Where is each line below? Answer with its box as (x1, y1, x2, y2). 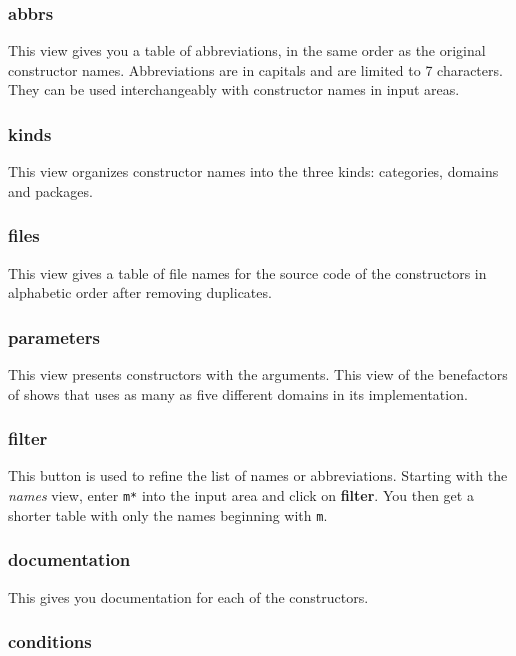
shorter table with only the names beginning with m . (8, 504, 328, 525)
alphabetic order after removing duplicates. (8, 282, 272, 303)
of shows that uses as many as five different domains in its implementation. (8, 383, 468, 404)
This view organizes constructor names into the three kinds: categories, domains (8, 161, 499, 182)
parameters (8, 324, 100, 349)
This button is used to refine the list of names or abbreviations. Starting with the (8, 465, 508, 486)
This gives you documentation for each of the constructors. (8, 586, 369, 607)
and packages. (8, 180, 93, 201)
